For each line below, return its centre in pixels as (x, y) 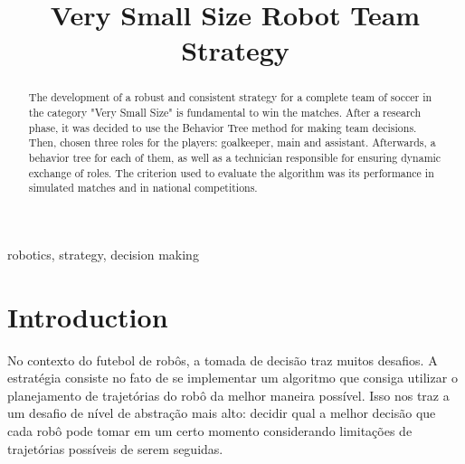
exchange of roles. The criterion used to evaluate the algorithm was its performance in (231, 172)
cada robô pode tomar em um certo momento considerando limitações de (210, 431)
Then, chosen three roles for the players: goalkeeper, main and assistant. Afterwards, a (232, 142)
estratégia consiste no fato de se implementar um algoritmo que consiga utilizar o (232, 378)
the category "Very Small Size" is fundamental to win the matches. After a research (225, 113)
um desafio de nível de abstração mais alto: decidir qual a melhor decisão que (222, 413)
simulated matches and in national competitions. (143, 188)
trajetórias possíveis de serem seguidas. (115, 448)
